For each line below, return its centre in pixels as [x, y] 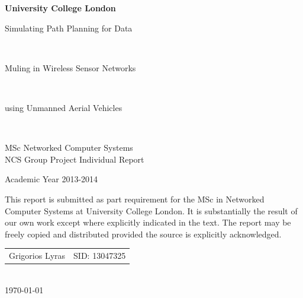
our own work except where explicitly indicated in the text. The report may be [148, 222]
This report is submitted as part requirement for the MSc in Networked [135, 199]
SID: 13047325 [100, 256]
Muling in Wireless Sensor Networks [70, 67]
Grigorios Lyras [37, 256]
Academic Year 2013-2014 [51, 179]
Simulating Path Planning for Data [69, 28]
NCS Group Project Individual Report [75, 159]
